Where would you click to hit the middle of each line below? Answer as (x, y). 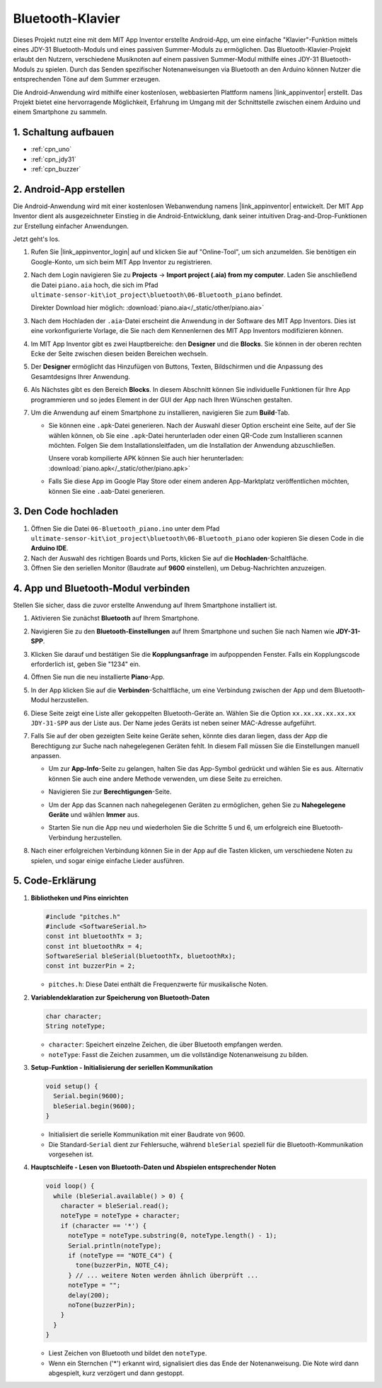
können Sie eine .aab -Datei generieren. (107, 491)
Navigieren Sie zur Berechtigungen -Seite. (110, 792)
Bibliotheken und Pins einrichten (80, 898)
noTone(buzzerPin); (102, 1305)
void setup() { (72, 1086)
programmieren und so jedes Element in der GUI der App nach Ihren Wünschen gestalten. (162, 400)
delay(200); (89, 1295)
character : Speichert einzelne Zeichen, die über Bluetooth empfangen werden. (166, 1044)
